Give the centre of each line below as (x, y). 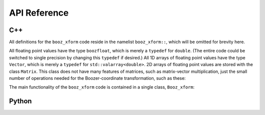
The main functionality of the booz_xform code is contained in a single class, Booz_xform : (102, 87)
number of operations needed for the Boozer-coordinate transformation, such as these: (97, 78)
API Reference (39, 13)
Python (20, 101)
